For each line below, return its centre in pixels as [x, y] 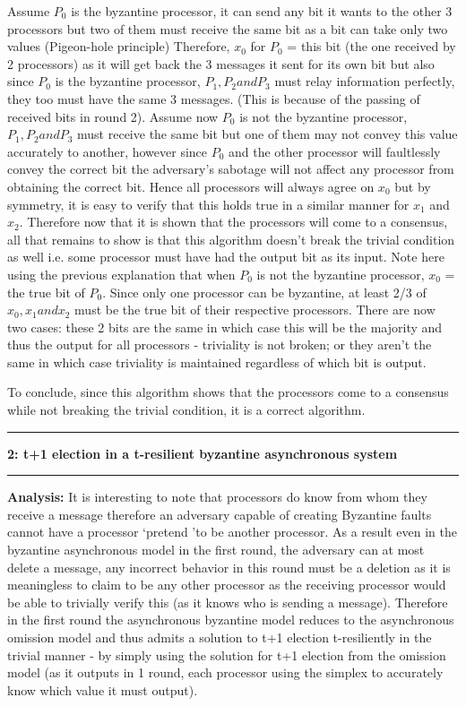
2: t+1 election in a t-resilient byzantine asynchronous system [203, 453]
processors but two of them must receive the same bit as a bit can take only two [228, 28]
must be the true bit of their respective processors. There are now [255, 310]
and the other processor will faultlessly [335, 151]
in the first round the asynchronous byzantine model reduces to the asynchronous [231, 620]
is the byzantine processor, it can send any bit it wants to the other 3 [262, 11]
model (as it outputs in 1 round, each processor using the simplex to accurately [225, 672]
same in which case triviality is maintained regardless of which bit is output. [217, 362]
